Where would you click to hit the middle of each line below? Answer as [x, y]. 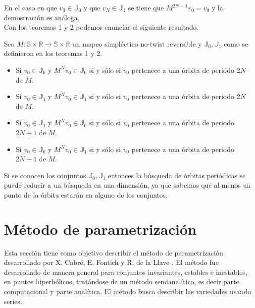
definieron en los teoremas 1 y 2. [53, 53]
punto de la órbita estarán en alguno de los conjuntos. [86, 194]
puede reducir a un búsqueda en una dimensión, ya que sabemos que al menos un [127, 185]
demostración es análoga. [42, 17]
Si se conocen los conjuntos [45, 175]
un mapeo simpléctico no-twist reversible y [137, 43]
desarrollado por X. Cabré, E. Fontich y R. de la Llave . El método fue [111, 262]
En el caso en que [31, 7]
